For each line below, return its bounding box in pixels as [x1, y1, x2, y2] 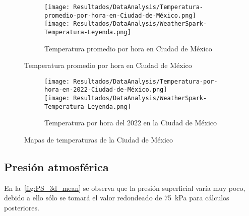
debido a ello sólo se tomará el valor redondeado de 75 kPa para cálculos [4, 192, 229, 203]
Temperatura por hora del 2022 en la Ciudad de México [44, 117, 217, 128]
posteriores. [4, 202, 39, 213]
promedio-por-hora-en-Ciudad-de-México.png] [44, 12, 196, 19]
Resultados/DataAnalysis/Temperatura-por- [73, 78, 218, 85]
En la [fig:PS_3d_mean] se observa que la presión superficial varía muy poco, [4, 182, 245, 193]
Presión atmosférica [4, 159, 109, 175]
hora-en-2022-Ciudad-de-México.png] [44, 86, 167, 94]
